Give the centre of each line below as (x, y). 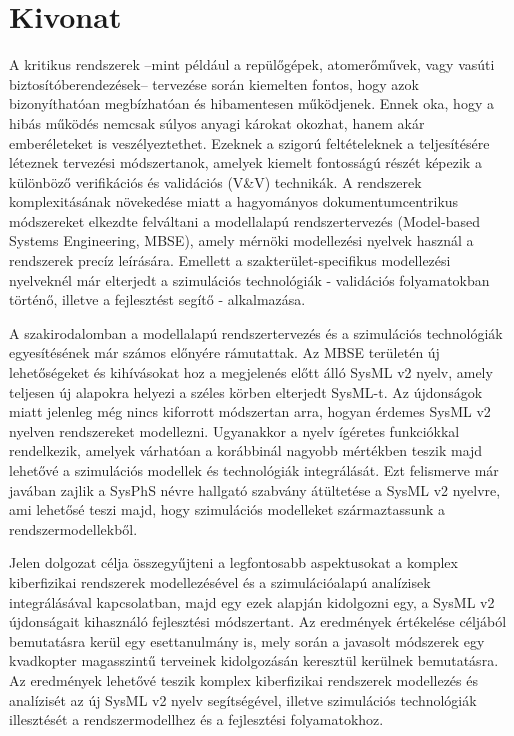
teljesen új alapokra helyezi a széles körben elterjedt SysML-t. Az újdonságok (246, 391)
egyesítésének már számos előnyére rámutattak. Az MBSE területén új (224, 352)
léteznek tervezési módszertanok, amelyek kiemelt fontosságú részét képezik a (245, 162)
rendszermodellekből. (73, 528)
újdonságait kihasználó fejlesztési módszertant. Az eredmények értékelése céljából (258, 621)
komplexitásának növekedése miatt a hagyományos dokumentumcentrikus (234, 201)
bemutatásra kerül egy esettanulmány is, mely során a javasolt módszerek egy (247, 640)
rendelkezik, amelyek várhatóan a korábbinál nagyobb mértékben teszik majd (246, 450)
